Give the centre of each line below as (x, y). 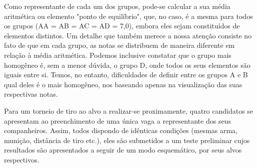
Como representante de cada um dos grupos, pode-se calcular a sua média (117, 6)
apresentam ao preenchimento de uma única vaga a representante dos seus (117, 120)
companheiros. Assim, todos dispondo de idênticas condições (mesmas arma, (121, 130)
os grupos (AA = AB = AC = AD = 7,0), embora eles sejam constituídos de (122, 26)
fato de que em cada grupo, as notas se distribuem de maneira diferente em (119, 45)
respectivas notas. (31, 94)
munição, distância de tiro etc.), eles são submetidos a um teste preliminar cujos (127, 140)
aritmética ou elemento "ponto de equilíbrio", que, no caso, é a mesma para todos (128, 16)
